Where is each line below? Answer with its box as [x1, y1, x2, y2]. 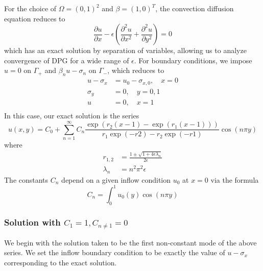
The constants [4, 174, 49, 185]
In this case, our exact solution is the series [4, 110, 139, 121]
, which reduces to [107, 65, 164, 76]
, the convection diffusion [155, 3, 234, 13]
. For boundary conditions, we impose [134, 55, 252, 65]
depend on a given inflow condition [61, 174, 171, 185]
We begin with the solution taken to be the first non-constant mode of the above [4, 237, 257, 248]
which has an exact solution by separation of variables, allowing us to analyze [4, 45, 247, 56]
